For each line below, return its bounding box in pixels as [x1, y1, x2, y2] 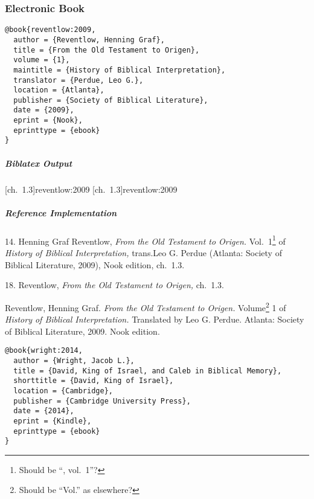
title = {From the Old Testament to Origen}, [13, 45, 200, 54]
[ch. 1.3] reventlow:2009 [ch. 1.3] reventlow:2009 [5, 182, 178, 195]
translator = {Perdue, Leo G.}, [13, 76, 144, 85]
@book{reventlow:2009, [5, 25, 96, 34]
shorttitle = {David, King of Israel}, [13, 376, 174, 385]
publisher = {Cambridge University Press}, [13, 396, 191, 405]
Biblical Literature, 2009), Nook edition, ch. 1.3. [5, 258, 185, 271]
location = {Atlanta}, [13, 86, 104, 95]
